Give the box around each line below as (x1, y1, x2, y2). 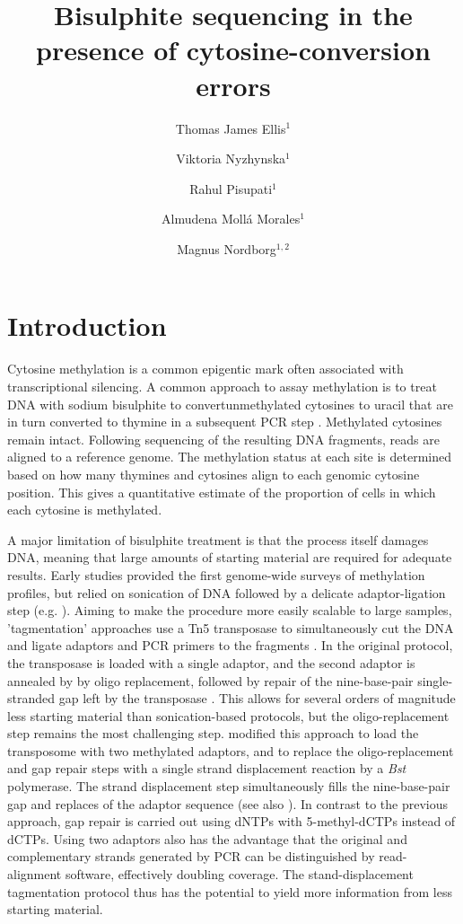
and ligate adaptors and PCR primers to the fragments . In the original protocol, (7, 636, 453, 655)
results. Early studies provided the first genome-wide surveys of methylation (7, 565, 425, 584)
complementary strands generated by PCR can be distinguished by (7, 847, 375, 866)
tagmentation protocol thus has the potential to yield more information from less (7, 882, 452, 901)
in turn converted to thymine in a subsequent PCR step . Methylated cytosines (7, 412, 442, 431)
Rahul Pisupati (189, 179, 273, 198)
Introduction (7, 307, 167, 344)
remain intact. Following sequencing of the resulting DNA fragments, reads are (7, 429, 440, 448)
